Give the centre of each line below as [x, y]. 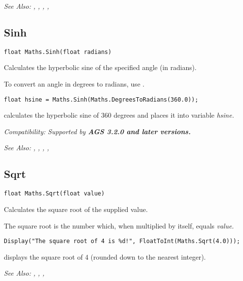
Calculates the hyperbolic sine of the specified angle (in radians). [100, 67]
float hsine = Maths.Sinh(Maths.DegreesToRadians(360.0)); [101, 99]
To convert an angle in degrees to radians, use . [74, 84]
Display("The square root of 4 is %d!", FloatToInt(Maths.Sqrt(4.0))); [122, 241]
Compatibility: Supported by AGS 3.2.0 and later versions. [97, 131]
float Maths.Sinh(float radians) [58, 52]
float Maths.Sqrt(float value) [54, 194]
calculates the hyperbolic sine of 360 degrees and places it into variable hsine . [119, 115]
